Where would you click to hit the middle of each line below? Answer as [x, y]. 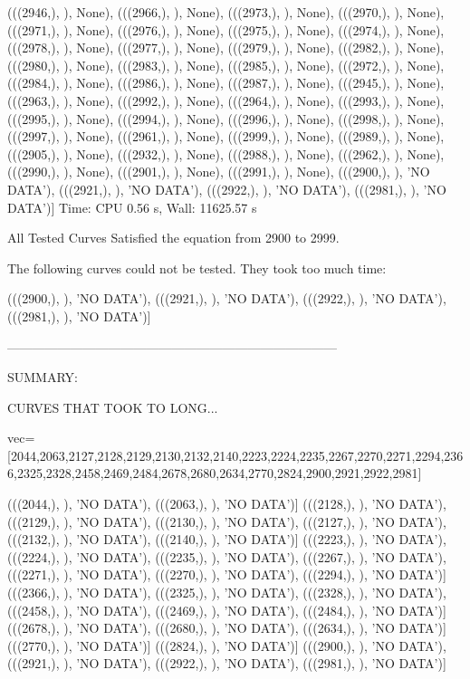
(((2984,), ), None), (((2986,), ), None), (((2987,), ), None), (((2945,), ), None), [226, 83]
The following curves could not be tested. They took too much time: [197, 268]
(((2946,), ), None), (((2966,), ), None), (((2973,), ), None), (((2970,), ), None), [226, 12]
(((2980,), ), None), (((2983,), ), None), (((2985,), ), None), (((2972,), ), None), [226, 65]
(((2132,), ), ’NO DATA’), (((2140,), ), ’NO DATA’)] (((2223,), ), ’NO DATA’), [227, 539]
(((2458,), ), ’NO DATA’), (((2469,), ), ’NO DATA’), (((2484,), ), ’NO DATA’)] [227, 610]
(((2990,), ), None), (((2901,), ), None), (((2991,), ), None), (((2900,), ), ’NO [219, 172]
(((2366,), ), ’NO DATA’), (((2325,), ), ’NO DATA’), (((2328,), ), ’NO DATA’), [227, 593]
